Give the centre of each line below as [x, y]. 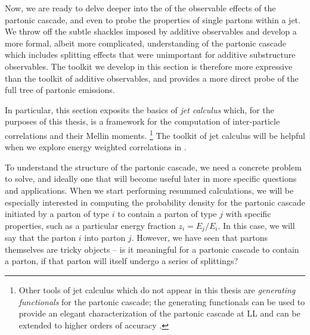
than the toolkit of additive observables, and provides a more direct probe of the [152, 78]
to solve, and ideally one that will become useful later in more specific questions [151, 179]
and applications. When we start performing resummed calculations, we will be [149, 190]
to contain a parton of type [167, 214]
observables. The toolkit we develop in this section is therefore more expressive [149, 66]
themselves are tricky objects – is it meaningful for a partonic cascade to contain [152, 249]
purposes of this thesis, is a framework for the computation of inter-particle [142, 121]
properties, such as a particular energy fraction [90, 225]
